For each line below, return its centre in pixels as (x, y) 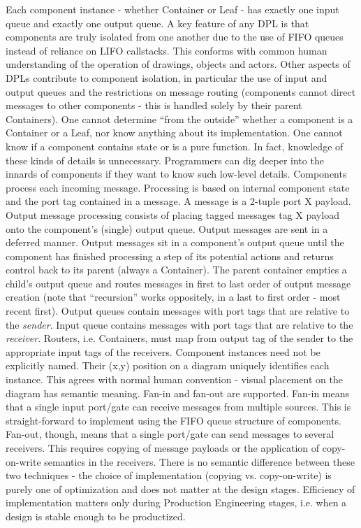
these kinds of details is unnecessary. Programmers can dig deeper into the (165, 160)
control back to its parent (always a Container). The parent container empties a (176, 270)
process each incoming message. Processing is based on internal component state (178, 187)
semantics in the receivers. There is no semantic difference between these (199, 461)
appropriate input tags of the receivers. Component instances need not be (163, 351)
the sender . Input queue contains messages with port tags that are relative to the (179, 324)
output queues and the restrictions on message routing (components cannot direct (181, 91)
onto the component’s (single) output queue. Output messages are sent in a (167, 228)
